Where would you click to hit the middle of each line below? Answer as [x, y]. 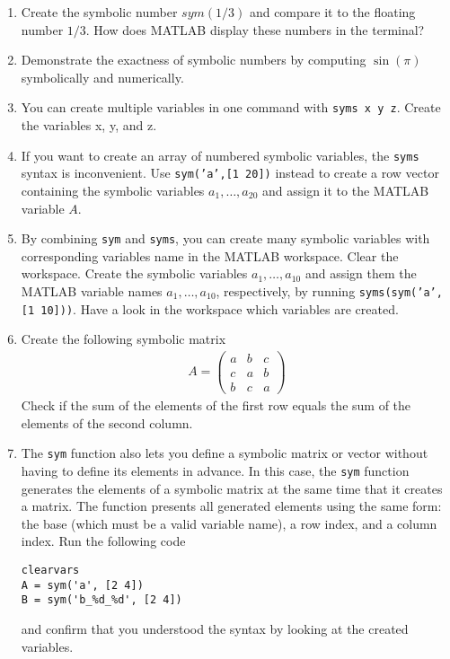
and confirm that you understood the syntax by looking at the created [215, 628]
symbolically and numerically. [102, 77]
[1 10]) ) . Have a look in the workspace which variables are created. [210, 308]
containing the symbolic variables [113, 190]
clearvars [50, 570]
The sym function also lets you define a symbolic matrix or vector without [225, 453]
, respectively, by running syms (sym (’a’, [329, 290]
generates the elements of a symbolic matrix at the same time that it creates [232, 488]
